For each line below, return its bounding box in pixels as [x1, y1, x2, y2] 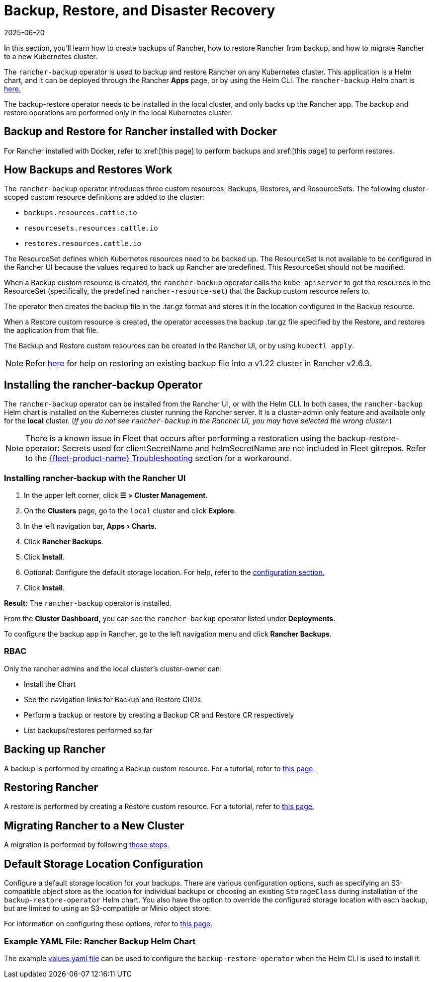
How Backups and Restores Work [4, 164, 173, 176]
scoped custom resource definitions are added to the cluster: [4, 193, 204, 202]
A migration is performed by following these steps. [4, 840, 170, 849]
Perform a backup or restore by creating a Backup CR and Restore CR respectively [24, 710, 294, 719]
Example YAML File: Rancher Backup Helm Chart [4, 936, 196, 946]
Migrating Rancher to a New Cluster [4, 819, 184, 832]
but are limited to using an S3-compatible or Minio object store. [4, 904, 211, 913]
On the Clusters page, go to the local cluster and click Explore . [24, 506, 236, 515]
